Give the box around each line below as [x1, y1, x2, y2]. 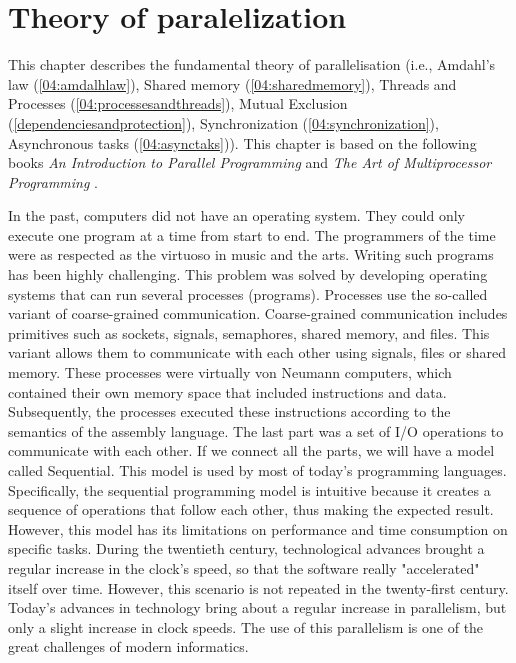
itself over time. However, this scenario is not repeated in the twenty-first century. [8, 577, 509, 598]
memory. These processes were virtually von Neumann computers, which [8, 362, 452, 383]
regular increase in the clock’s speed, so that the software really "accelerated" [8, 557, 480, 578]
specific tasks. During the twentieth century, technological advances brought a [8, 538, 485, 559]
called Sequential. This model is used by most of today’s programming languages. [8, 460, 507, 480]
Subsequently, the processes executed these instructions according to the [8, 401, 451, 422]
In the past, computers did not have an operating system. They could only [8, 205, 465, 226]
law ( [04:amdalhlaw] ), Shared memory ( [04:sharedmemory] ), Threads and [8, 73, 457, 94]
